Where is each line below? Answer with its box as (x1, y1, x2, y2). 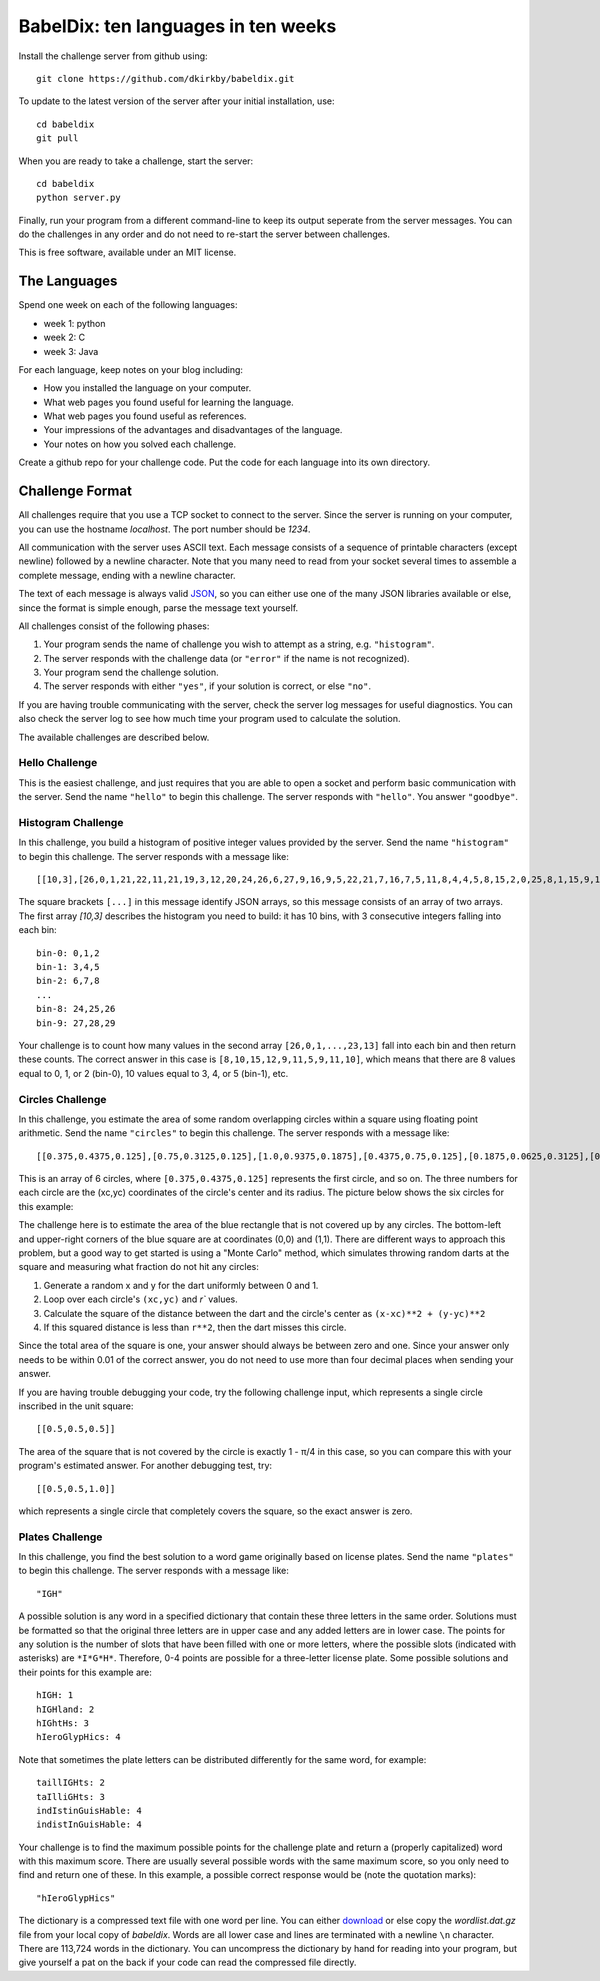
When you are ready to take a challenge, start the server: (18, 155, 254, 167)
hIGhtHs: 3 (36, 1717, 90, 1729)
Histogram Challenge (18, 815, 124, 829)
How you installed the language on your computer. (43, 382, 252, 394)
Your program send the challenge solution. (43, 666, 219, 679)
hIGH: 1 (36, 1690, 74, 1701)
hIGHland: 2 (36, 1703, 95, 1715)
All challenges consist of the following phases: (18, 620, 210, 632)
